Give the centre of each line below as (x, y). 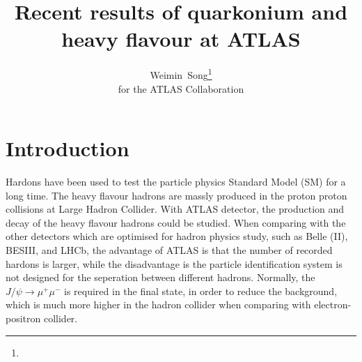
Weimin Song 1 (181, 74)
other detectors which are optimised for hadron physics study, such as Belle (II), (177, 236)
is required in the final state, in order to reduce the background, (201, 291)
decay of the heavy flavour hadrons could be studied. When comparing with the (176, 222)
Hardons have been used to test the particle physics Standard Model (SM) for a (176, 182)
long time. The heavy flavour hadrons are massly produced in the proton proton (176, 195)
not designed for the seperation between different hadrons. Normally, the (160, 277)
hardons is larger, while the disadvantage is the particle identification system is (174, 263)
